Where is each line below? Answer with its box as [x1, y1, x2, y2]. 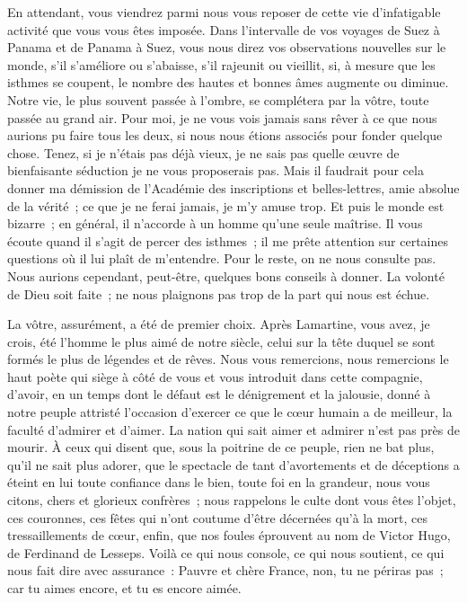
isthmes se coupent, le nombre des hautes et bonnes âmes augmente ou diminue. [7, 73, 449, 92]
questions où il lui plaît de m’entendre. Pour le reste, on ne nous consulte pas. [7, 249, 436, 268]
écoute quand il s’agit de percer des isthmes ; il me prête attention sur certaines [7, 231, 448, 250]
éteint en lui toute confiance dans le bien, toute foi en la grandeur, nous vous [7, 473, 430, 492]
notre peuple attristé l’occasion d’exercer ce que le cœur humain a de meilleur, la [7, 403, 453, 421]
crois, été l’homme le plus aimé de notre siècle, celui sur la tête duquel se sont [7, 332, 436, 350]
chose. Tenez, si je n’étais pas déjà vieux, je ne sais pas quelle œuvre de [7, 143, 400, 162]
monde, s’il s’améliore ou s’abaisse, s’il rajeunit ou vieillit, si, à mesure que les [7, 55, 436, 74]
